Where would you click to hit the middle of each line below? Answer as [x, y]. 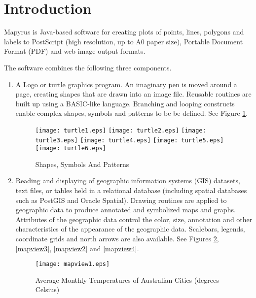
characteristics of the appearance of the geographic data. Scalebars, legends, [130, 229]
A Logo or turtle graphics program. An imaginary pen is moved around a [126, 84]
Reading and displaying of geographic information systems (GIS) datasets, [128, 181]
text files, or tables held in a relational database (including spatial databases [131, 190]
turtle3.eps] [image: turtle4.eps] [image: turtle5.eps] [129, 140]
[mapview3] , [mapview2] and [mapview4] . [77, 248]
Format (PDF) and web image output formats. [75, 51]
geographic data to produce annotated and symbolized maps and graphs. [126, 210]
